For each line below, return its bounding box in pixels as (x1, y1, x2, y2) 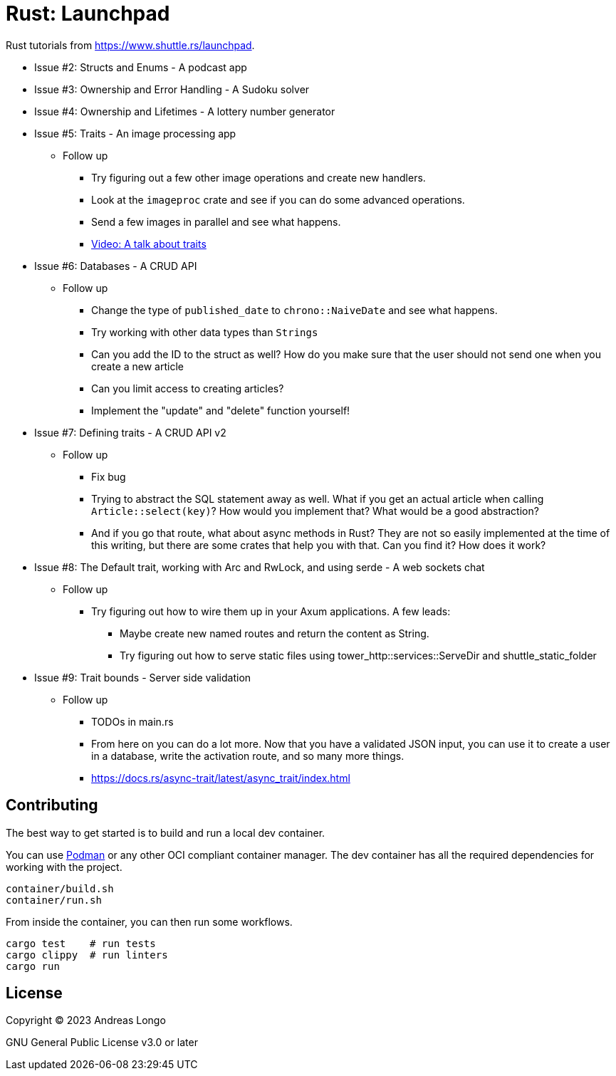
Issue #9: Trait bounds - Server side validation (34, 671, 251, 684)
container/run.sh (6, 894, 102, 906)
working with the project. (6, 860, 122, 873)
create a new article (91, 360, 184, 372)
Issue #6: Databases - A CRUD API (34, 259, 197, 272)
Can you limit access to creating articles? (91, 382, 284, 395)
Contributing (6, 796, 98, 815)
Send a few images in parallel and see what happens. (91, 215, 341, 228)
